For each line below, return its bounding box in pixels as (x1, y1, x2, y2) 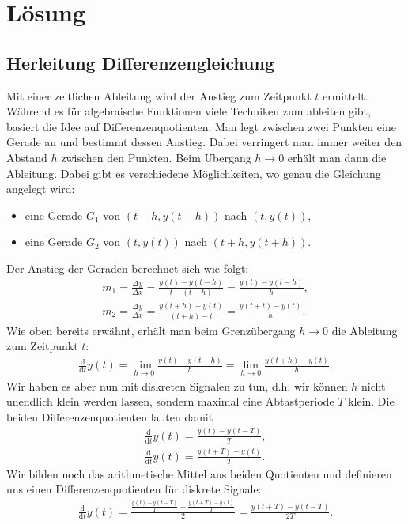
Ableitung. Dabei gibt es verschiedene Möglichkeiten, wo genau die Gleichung (6, 164, 381, 181)
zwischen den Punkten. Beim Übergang (61, 149, 251, 165)
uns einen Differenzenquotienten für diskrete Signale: (6, 481, 262, 497)
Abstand (6, 149, 47, 165)
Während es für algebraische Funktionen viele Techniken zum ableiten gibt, (6, 103, 371, 119)
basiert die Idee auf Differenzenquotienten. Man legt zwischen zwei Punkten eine (6, 118, 396, 134)
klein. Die (348, 393, 395, 410)
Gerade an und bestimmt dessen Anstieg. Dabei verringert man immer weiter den (6, 134, 402, 150)
